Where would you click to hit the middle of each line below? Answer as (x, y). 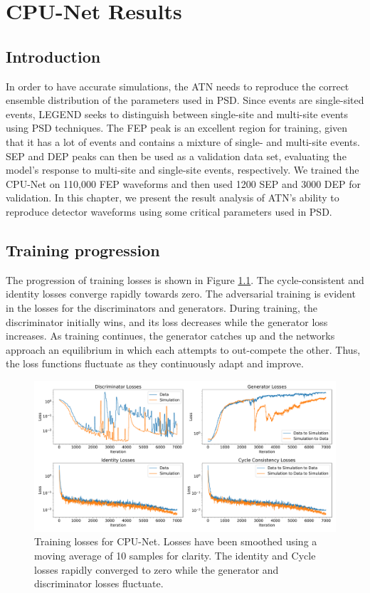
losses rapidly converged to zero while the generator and (157, 569)
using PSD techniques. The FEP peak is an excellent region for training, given (177, 128)
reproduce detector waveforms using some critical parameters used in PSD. (169, 211)
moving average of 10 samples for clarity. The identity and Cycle (175, 556)
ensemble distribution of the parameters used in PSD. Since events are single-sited (185, 100)
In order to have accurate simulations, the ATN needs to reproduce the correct (178, 86)
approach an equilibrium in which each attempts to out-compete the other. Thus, (183, 349)
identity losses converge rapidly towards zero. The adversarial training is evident (181, 294)
